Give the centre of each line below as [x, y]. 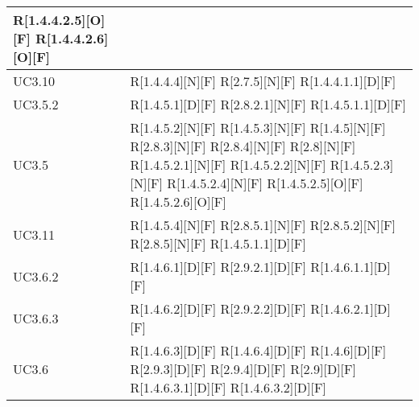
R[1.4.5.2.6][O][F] [178, 201]
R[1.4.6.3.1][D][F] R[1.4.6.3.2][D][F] [228, 387]
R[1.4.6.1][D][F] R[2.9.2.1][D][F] [218, 267]
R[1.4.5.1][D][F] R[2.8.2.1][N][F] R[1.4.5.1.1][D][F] [268, 104]
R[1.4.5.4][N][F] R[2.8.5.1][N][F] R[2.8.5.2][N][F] [263, 225]
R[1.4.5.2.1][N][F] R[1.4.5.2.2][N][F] [228, 164]
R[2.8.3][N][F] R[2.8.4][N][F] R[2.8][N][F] [243, 146]
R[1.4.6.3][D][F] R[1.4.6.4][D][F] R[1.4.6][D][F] [258, 350]
